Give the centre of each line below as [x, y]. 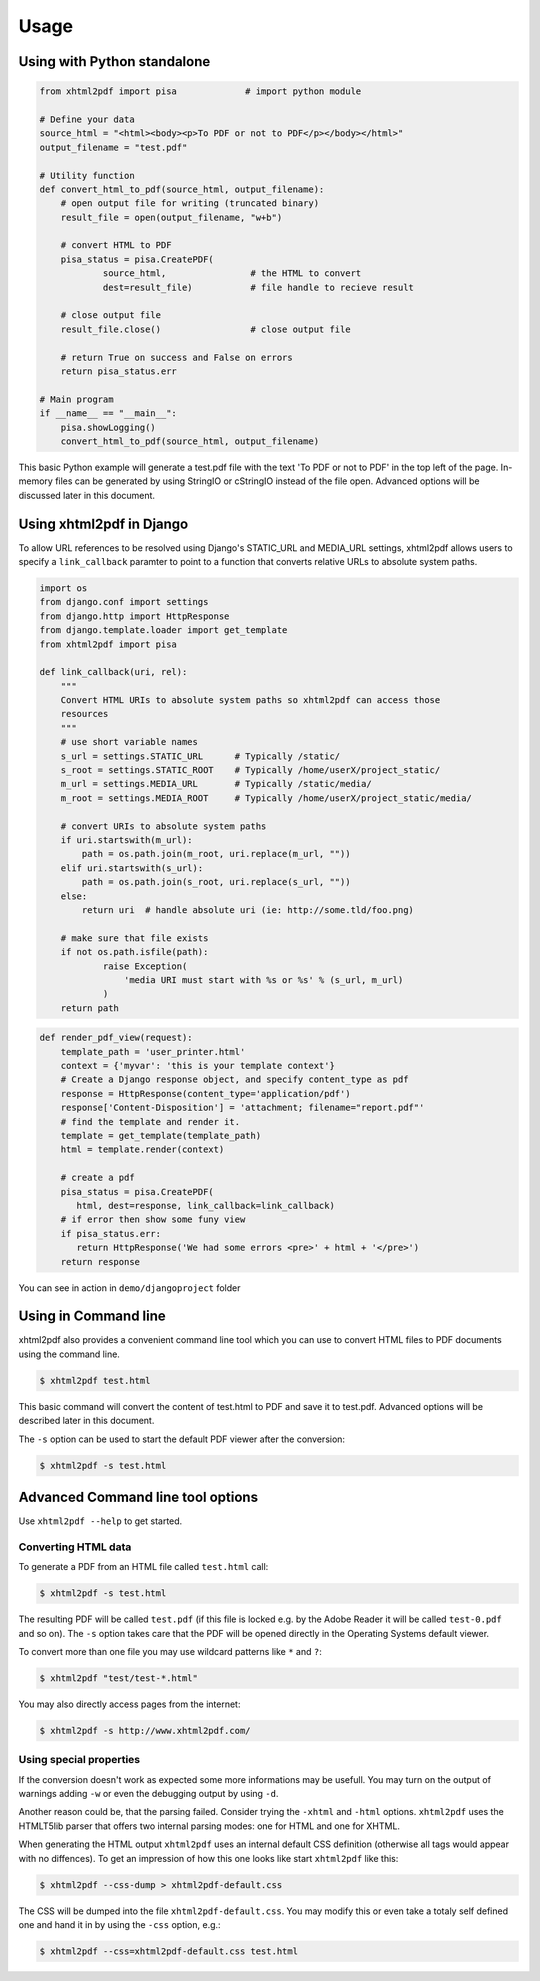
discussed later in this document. [86, 495]
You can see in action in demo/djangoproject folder [129, 1287]
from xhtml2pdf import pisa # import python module [200, 91]
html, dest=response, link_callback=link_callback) [205, 1205]
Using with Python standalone [114, 61]
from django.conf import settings [124, 602]
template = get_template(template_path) [161, 1135]
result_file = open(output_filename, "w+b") [171, 217]
